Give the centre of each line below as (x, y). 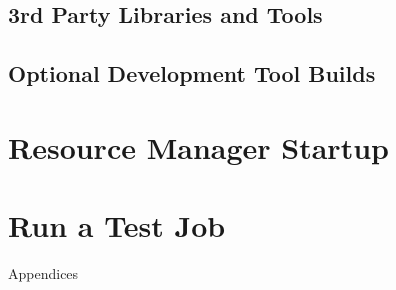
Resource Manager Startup (198, 146)
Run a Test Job (117, 225)
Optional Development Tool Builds (192, 73)
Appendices (43, 273)
